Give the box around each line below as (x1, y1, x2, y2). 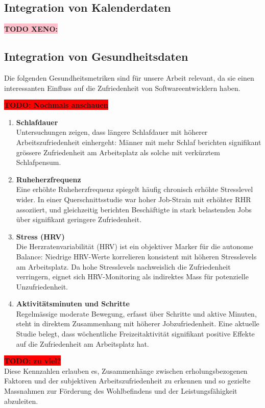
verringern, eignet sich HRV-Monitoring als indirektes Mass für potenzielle (16, 271, 249, 282)
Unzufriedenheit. (16, 281, 68, 292)
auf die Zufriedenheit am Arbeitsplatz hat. (16, 338, 149, 349)
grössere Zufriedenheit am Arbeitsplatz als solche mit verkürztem (16, 147, 220, 157)
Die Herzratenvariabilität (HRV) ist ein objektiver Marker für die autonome (16, 241, 253, 252)
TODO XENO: (4, 23, 58, 34)
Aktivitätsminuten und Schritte (16, 298, 130, 309)
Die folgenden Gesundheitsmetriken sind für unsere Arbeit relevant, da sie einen (4, 73, 254, 83)
